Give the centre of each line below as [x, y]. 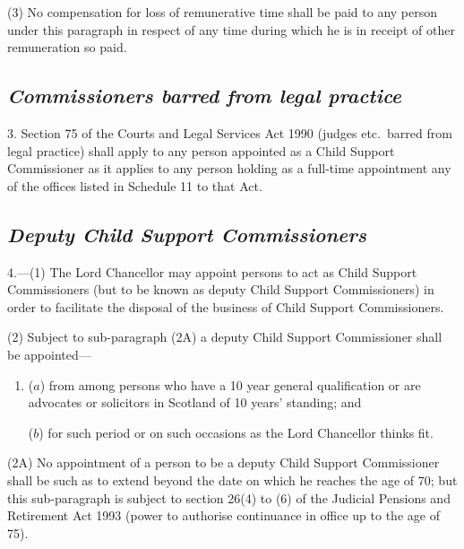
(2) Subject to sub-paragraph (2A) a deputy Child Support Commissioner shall [225, 337]
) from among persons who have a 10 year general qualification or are [230, 384]
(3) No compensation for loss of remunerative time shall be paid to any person [223, 12]
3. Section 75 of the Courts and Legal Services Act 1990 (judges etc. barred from [230, 132]
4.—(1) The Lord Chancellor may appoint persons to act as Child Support [212, 271]
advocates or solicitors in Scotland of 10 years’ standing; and [195, 402]
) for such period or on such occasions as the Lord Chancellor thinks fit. [236, 432]
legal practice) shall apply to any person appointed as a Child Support [201, 150]
